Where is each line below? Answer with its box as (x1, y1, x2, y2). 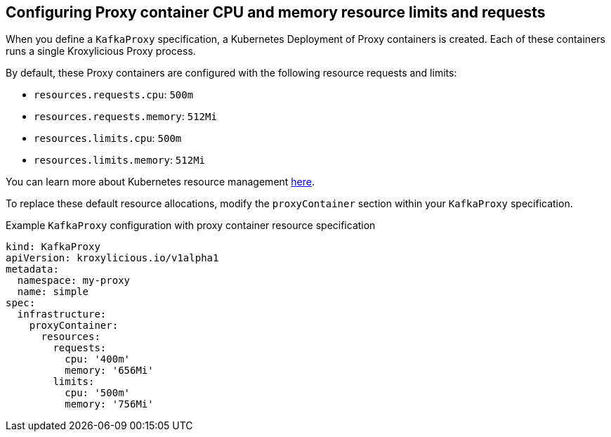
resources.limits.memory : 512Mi (34, 154, 206, 167)
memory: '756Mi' (65, 398, 154, 410)
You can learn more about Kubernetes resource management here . (6, 176, 315, 188)
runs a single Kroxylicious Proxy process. (6, 45, 196, 58)
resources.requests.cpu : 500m (34, 89, 194, 101)
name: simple (17, 286, 89, 298)
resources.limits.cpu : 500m (34, 132, 182, 145)
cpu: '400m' (65, 353, 131, 365)
